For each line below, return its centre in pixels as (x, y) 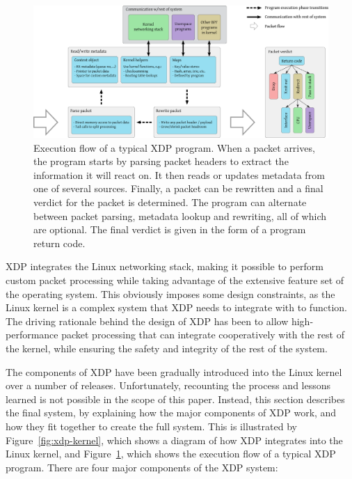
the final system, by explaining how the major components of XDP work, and (171, 413)
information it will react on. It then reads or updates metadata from (179, 174)
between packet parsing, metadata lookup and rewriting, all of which (180, 215)
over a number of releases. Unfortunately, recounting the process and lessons (168, 385)
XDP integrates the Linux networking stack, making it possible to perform (165, 266)
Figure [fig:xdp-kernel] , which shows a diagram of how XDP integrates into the (174, 440)
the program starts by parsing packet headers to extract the (161, 161)
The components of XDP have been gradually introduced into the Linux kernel (174, 371)
